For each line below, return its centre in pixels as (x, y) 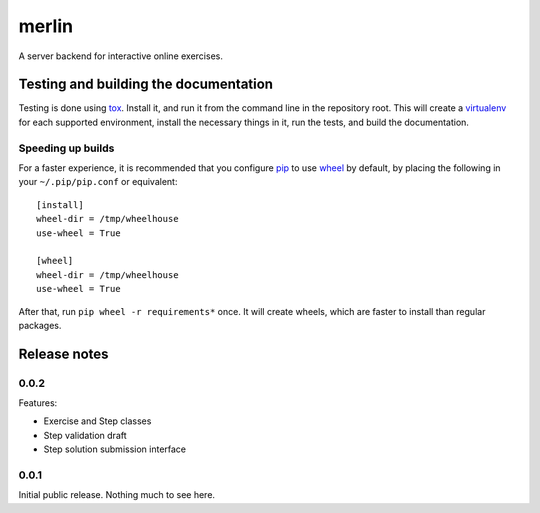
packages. (40, 325)
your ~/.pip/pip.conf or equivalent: (98, 182)
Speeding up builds (66, 148)
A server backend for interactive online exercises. (121, 56)
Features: (38, 403)
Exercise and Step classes (97, 421)
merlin (46, 26)
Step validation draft (85, 435)
